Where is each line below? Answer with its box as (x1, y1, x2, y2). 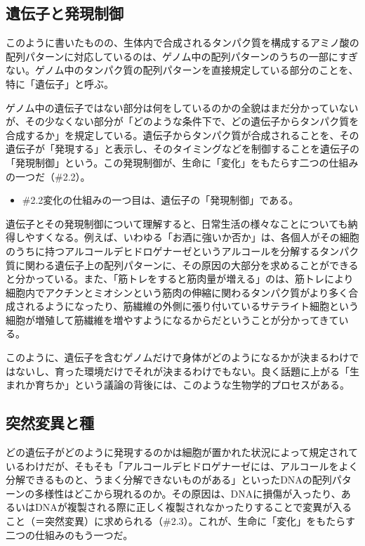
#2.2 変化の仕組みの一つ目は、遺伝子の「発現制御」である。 (22, 193, 299, 207)
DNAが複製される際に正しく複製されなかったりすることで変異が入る (34, 500, 352, 514)
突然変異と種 (6, 412, 94, 434)
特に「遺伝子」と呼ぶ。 (6, 76, 114, 91)
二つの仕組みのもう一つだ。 (6, 527, 133, 542)
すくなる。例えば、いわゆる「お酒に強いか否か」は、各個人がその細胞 (34, 230, 359, 245)
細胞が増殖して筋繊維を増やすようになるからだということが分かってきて (6, 312, 339, 327)
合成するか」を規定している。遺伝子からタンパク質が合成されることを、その (6, 127, 359, 142)
